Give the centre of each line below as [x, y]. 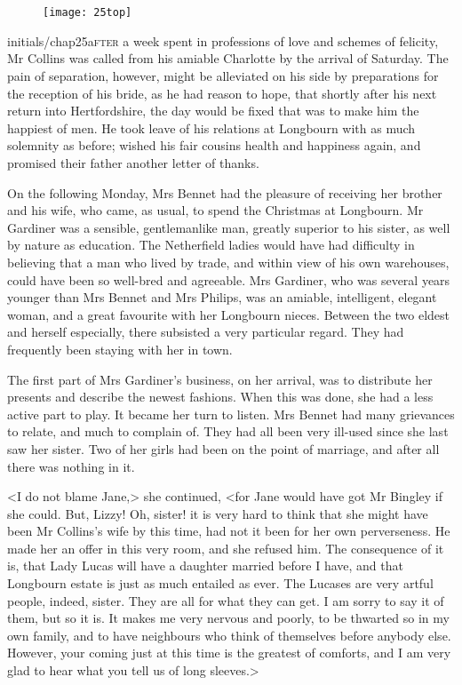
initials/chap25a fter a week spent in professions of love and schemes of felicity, [223, 40]
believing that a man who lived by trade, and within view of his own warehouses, [228, 262]
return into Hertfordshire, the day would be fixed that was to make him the [213, 111]
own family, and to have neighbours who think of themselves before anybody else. [229, 635]
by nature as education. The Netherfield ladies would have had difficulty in [211, 245]
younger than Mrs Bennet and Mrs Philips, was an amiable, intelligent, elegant [222, 297]
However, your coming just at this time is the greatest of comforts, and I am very [229, 653]
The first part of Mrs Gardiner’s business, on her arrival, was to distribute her [220, 379]
